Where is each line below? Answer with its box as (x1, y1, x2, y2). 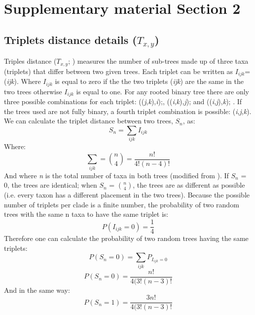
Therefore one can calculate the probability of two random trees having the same (4, 233, 249, 243)
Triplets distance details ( (4, 32, 137, 47)
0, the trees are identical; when (4, 180, 97, 190)
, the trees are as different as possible (133, 180, 245, 190)
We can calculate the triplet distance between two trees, (4, 116, 173, 126)
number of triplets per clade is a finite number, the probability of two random (4, 199, 239, 209)
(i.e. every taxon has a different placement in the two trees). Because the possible (4, 190, 250, 200)
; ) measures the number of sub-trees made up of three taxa (68, 56, 249, 66)
